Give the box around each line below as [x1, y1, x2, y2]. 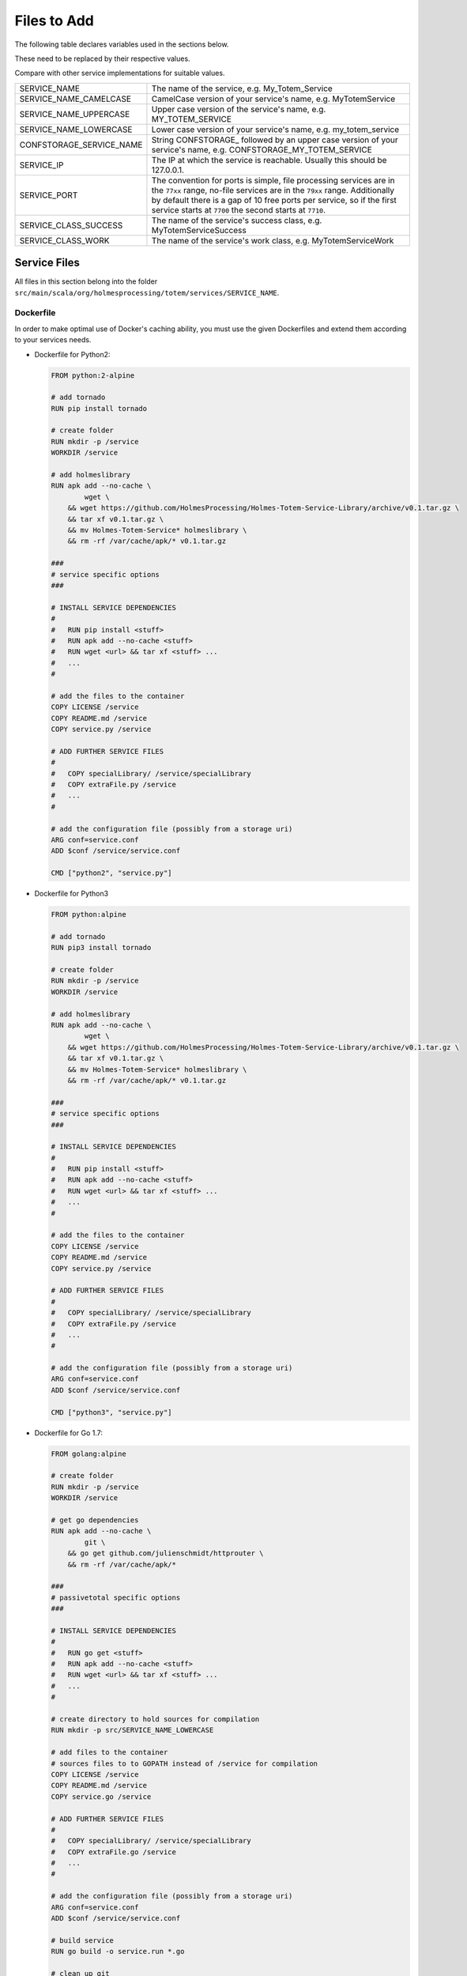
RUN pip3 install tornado [51, 943, 152, 952]
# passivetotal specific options [51, 1593, 181, 1602]
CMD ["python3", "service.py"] [51, 1408, 173, 1416]
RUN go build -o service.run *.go [51, 1947, 185, 1956]
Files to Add [14, 12, 94, 29]
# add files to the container [51, 1748, 168, 1757]
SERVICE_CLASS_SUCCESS [19, 220, 123, 231]
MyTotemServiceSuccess [151, 224, 247, 236]
